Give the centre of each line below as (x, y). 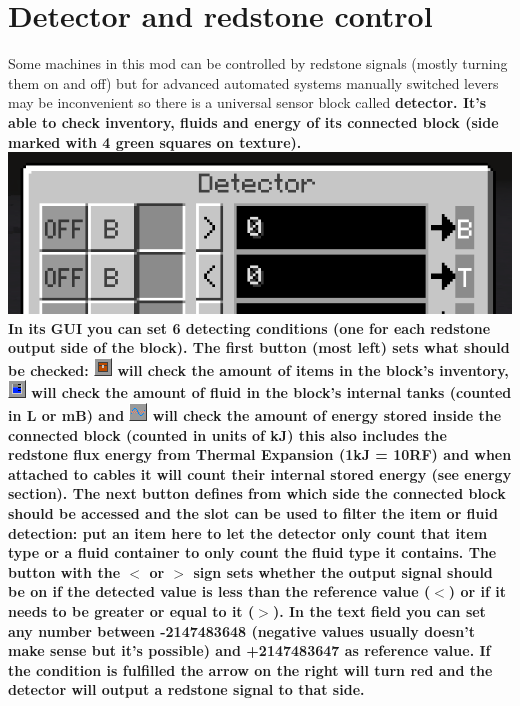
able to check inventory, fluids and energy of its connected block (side (253, 121)
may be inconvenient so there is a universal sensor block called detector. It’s (247, 102)
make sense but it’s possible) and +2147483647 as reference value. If (249, 650)
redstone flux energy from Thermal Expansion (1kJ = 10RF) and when (260, 454)
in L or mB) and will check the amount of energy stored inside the (255, 415)
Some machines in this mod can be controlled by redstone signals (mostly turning (258, 63)
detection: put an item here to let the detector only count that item (248, 532)
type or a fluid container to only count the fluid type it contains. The (252, 552)
